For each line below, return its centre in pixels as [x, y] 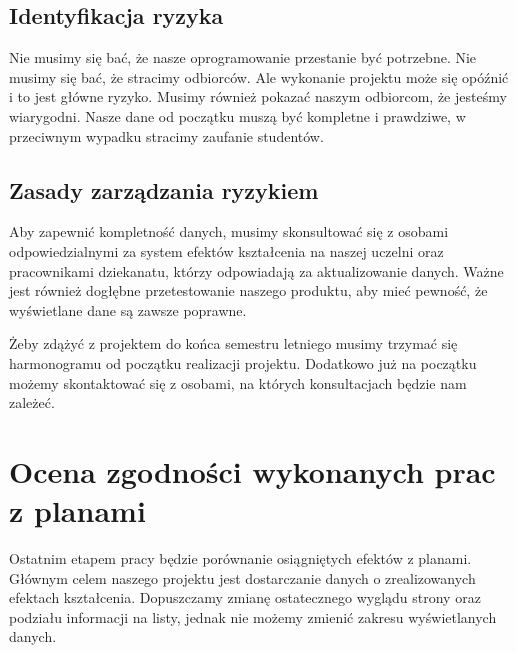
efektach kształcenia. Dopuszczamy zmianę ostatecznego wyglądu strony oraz [245, 597]
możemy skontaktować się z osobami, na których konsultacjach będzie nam [238, 382]
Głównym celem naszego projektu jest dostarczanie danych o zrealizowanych [242, 577]
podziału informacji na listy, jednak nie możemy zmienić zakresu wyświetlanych [253, 616]
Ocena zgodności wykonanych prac [252, 470]
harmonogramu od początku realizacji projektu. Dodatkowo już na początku [243, 362]
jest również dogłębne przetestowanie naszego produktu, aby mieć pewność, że [248, 290]
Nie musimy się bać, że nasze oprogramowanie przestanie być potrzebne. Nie [243, 57]
